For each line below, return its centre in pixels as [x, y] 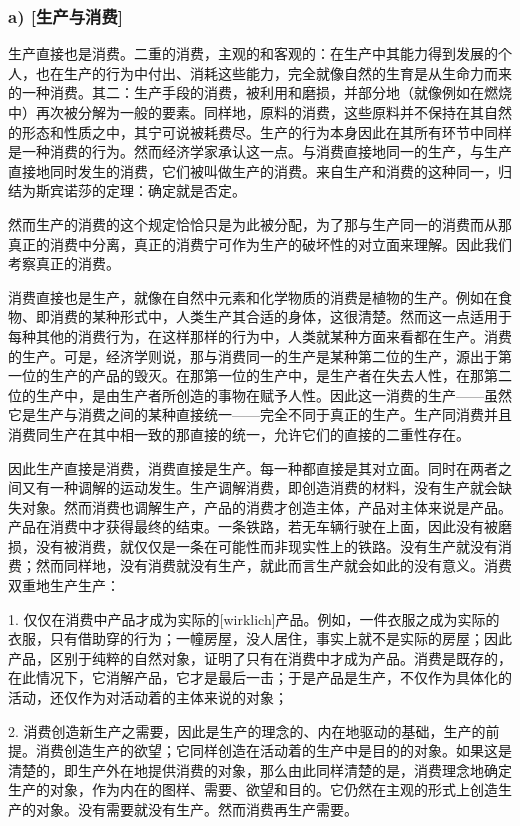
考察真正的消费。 [64, 263]
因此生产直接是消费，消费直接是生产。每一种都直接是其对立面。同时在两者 [253, 467]
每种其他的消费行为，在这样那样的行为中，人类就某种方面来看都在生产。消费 [260, 335]
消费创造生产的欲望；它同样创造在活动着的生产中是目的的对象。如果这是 [273, 750]
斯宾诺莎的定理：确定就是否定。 [140, 190]
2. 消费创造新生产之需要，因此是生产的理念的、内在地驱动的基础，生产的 [247, 730]
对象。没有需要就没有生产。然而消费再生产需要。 [196, 809]
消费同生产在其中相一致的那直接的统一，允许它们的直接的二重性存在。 [239, 433]
